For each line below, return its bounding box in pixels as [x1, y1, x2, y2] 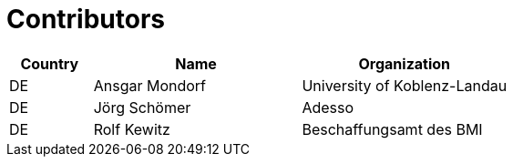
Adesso [302, 97, 354, 117]
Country [20, 54, 79, 73]
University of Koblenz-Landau [302, 76, 508, 95]
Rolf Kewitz [93, 119, 170, 138]
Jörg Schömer [93, 97, 191, 117]
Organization [358, 54, 451, 73]
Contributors [6, 4, 166, 35]
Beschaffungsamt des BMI [302, 119, 483, 138]
